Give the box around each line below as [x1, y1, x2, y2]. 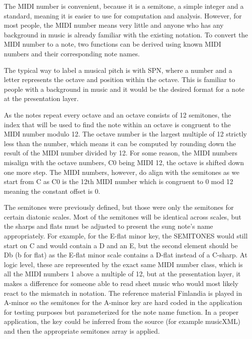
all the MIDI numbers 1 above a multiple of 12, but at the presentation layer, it [4, 269, 241, 279]
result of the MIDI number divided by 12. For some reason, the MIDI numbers [4, 148, 237, 158]
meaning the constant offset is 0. [4, 186, 100, 196]
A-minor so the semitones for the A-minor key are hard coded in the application [4, 297, 242, 307]
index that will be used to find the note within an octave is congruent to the [4, 119, 231, 129]
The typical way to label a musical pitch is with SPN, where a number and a [4, 65, 232, 75]
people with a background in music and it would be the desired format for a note [4, 84, 245, 94]
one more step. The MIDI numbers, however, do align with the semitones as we [4, 167, 239, 177]
